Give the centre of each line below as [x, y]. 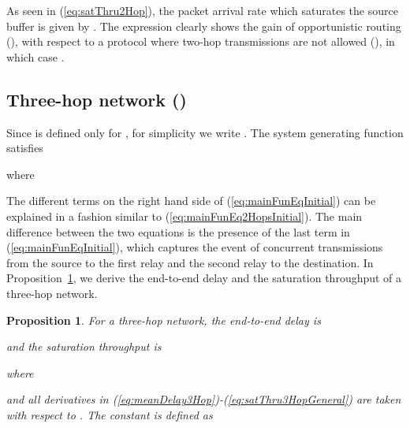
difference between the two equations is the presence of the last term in [178, 231]
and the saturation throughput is [84, 346]
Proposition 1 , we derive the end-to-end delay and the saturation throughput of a [204, 278]
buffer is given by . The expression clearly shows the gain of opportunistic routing [204, 26]
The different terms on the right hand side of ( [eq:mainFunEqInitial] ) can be [191, 201]
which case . [35, 56]
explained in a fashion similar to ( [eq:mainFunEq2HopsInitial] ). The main [184, 216]
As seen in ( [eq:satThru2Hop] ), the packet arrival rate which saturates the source [202, 10]
